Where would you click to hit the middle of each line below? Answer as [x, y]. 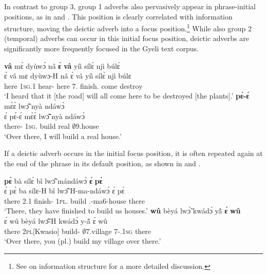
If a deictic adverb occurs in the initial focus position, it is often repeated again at [133, 153]
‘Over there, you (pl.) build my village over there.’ [83, 241]
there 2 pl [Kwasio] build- [42, 231]
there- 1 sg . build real [37, 126]
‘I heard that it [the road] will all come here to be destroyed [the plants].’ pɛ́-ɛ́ [127, 96]
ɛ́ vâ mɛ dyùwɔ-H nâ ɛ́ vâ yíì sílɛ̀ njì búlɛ [68, 76]
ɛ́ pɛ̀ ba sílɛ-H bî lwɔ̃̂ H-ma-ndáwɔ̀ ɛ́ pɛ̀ [64, 191]
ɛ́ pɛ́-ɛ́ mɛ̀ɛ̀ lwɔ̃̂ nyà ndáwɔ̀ [44, 116]
